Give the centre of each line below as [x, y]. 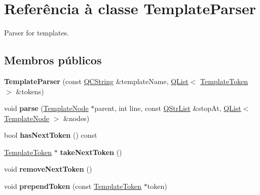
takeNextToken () [91, 152]
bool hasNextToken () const [51, 135]
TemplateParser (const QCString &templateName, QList [96, 81]
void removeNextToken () [48, 169]
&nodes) [77, 118]
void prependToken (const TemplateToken [73, 186]
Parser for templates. [37, 33]
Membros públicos [53, 60]
